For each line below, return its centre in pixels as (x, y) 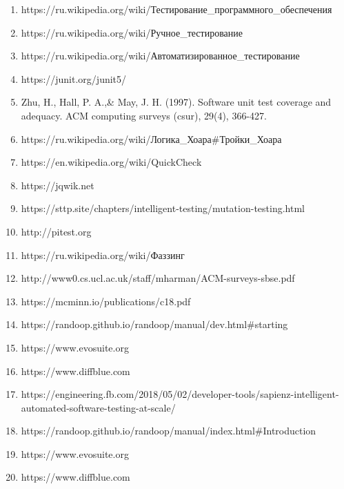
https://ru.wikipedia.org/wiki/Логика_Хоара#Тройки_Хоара (151, 138)
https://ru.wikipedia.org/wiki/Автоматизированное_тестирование (160, 56)
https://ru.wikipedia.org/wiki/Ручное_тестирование (132, 32)
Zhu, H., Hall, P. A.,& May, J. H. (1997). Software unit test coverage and (176, 102)
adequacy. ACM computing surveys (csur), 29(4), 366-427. (144, 115)
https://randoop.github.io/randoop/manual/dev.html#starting (154, 324)
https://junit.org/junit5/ (74, 78)
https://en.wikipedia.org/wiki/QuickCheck (111, 162)
